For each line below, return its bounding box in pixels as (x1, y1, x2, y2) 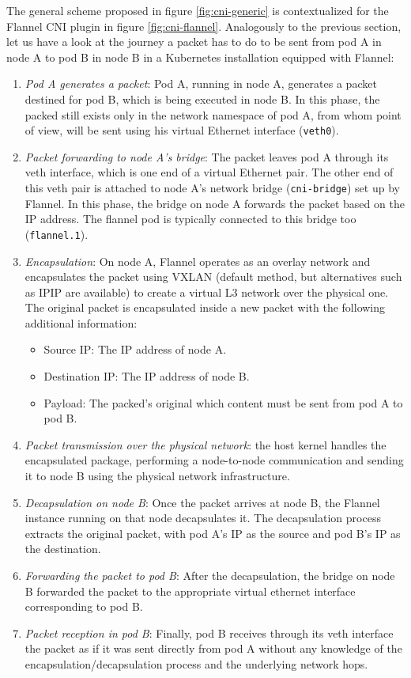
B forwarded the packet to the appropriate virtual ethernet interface (25, 582, 356, 599)
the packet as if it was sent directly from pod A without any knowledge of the (25, 640, 402, 657)
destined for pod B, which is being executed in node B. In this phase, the (25, 90, 380, 107)
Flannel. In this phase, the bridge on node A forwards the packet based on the (25, 195, 405, 211)
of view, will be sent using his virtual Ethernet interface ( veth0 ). (25, 122, 339, 138)
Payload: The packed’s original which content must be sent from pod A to (43, 394, 403, 411)
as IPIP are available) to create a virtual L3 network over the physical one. (25, 283, 389, 300)
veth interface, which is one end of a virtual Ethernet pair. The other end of (25, 164, 394, 180)
